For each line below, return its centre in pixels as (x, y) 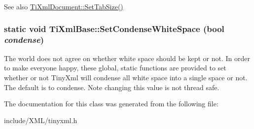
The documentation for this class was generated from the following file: (111, 104)
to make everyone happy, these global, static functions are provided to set (115, 68)
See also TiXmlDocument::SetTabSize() (64, 6)
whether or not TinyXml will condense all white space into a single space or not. (126, 77)
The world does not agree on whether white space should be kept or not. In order (127, 58)
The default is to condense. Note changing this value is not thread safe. (112, 87)
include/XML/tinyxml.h (41, 120)
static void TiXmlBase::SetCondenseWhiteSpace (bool (114, 28)
